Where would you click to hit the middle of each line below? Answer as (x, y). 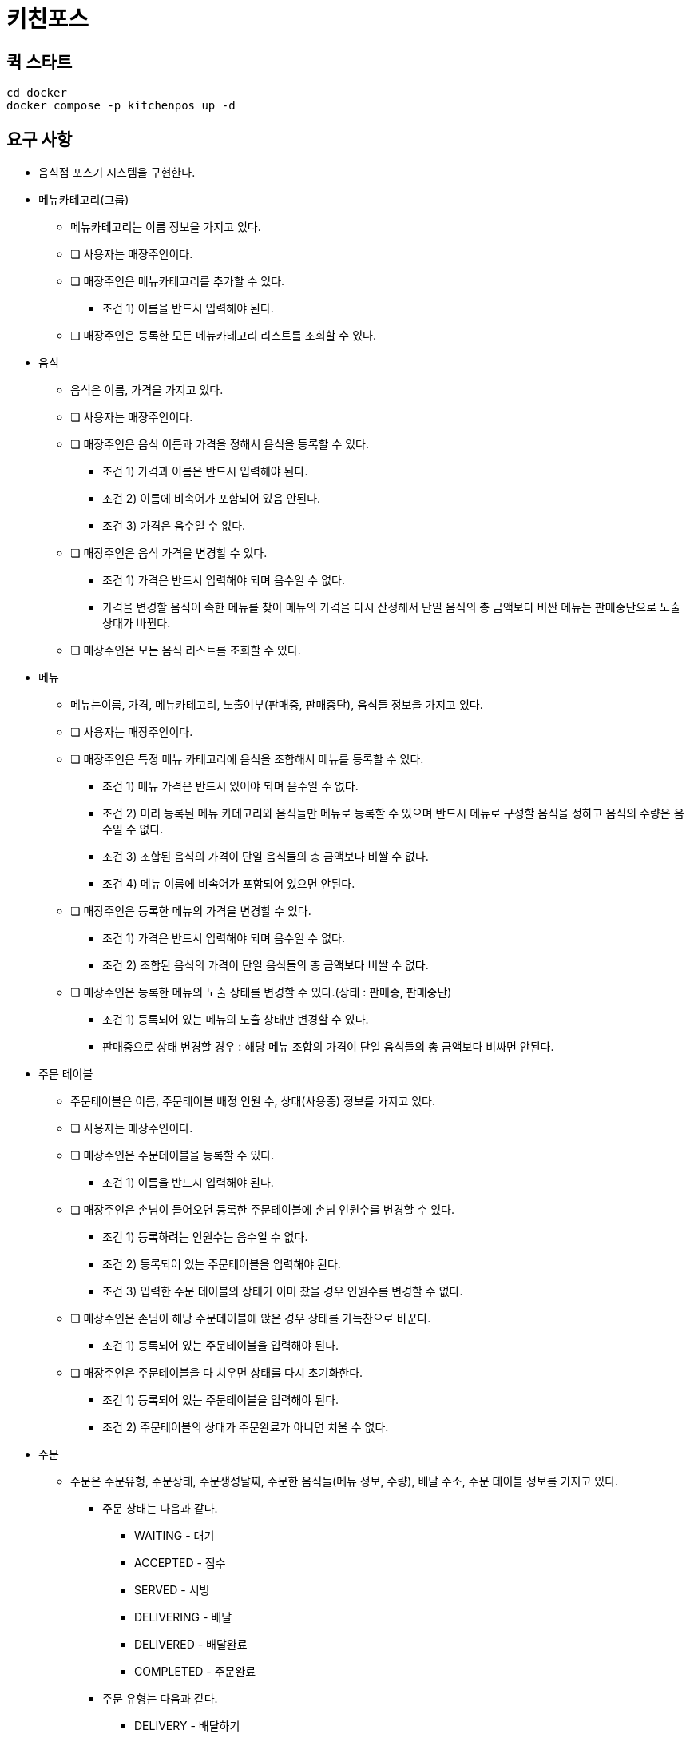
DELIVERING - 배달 (183, 1617)
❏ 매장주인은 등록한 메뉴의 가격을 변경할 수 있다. (191, 911)
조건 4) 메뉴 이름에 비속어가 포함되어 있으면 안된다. (229, 884)
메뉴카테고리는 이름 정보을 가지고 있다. (166, 227)
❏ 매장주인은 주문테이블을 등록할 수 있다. (172, 1155)
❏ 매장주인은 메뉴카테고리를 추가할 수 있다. (178, 281)
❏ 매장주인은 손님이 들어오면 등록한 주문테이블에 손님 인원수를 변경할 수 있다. (262, 1210)
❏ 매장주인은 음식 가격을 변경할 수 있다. (169, 553)
